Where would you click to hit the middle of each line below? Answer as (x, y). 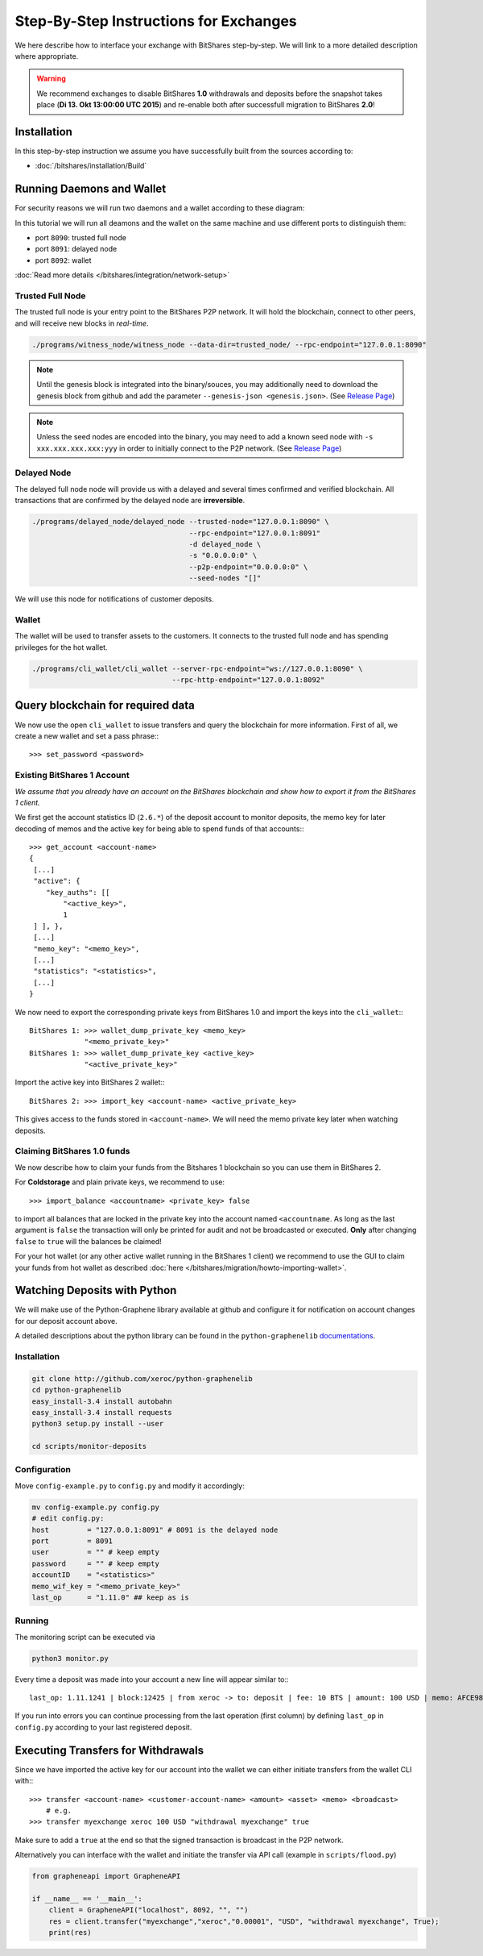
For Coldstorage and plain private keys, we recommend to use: (120, 1182)
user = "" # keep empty (96, 1552)
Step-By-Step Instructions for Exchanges (156, 21)
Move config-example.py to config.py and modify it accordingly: (130, 1486)
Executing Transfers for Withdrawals (109, 1750)
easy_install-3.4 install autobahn (102, 1401)
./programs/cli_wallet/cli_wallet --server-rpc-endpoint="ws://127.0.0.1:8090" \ (198, 668)
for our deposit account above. (66, 1321)
